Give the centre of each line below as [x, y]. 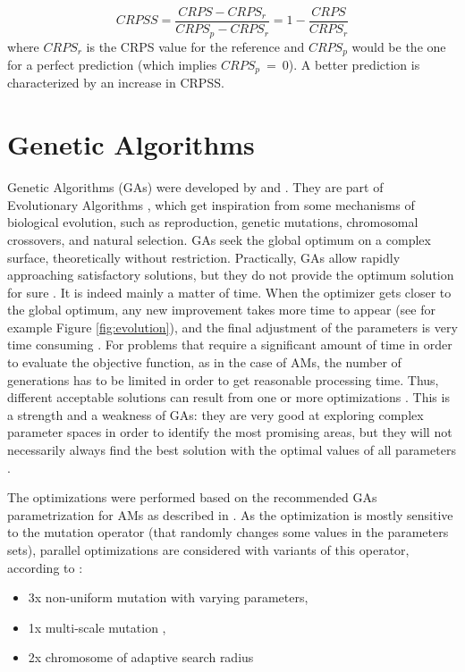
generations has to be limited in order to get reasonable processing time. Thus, [223, 379]
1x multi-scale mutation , [97, 627]
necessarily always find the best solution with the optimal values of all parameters [232, 450]
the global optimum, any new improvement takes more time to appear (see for [221, 310]
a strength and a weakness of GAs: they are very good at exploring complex [216, 414]
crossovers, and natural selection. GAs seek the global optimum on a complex [219, 239]
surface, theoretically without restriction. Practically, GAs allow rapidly [204, 257]
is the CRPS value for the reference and [195, 46]
